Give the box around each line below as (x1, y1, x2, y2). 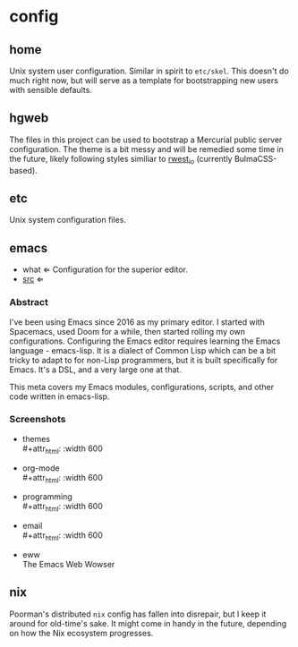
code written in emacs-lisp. (9, 391, 110, 402)
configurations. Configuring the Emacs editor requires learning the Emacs (9, 336, 281, 346)
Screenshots (9, 413, 66, 426)
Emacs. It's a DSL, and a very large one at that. (9, 364, 182, 375)
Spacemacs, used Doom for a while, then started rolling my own (9, 326, 246, 336)
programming (21, 491, 73, 502)
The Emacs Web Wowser (21, 559, 115, 570)
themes (21, 433, 51, 444)
